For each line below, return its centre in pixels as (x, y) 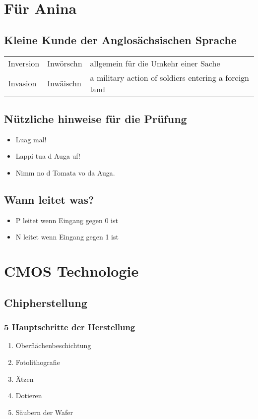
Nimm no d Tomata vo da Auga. (65, 172)
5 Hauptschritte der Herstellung (70, 327)
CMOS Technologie (71, 271)
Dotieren (29, 395)
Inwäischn (64, 83)
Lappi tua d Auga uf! (48, 156)
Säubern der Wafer (44, 412)
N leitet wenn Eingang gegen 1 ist (67, 237)
